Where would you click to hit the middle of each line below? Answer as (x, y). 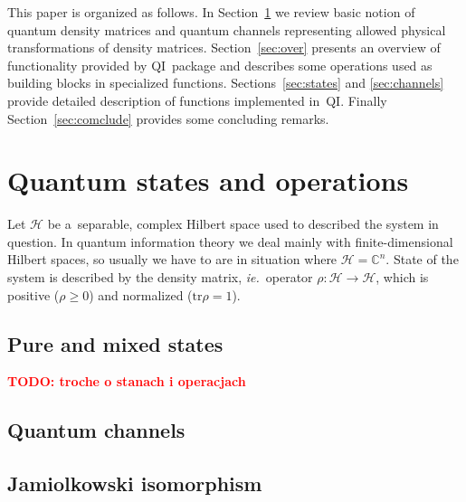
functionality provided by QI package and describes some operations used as (220, 65)
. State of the (422, 259)
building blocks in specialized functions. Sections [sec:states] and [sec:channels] (226, 83)
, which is (402, 277)
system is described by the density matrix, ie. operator (160, 277)
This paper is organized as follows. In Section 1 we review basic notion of (211, 12)
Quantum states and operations (208, 180)
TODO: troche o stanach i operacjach (127, 381)
